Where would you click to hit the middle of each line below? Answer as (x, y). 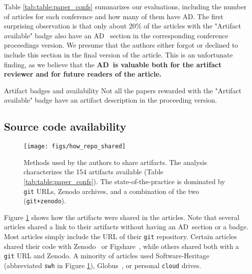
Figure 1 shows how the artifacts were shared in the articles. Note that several (122, 217)
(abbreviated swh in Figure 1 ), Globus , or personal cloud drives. (103, 265)
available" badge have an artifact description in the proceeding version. (111, 100)
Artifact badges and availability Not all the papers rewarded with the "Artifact (123, 90)
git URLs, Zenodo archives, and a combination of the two (111, 191)
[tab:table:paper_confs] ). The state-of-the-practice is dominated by (125, 181)
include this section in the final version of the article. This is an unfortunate (118, 54)
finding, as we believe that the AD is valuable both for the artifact (113, 64)
